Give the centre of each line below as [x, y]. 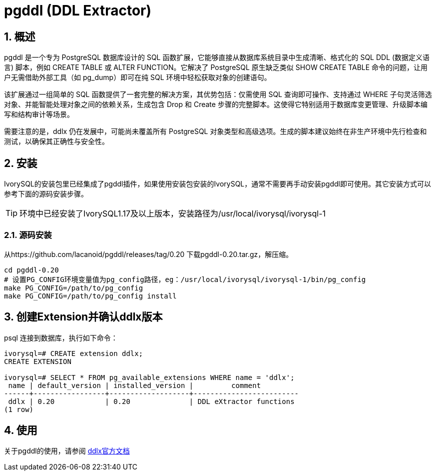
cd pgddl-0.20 [31, 270]
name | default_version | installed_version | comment [135, 385]
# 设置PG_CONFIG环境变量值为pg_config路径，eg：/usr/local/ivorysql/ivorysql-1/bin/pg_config [185, 279]
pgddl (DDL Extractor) [78, 10]
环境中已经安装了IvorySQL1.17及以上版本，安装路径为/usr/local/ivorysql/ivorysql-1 [173, 214]
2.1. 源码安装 [28, 235]
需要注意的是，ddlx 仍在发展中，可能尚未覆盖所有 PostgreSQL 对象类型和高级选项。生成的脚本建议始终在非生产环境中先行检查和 [216, 131]
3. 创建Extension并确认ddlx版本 [83, 317]
